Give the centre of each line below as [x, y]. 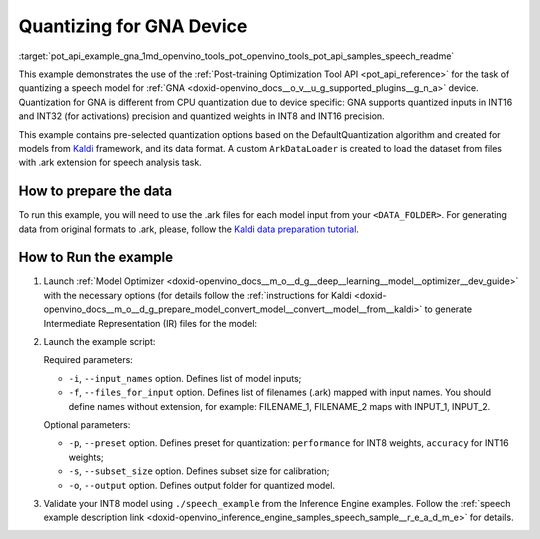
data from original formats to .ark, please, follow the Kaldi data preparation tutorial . [189, 229]
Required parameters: [88, 360]
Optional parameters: [87, 424]
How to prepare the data [95, 191]
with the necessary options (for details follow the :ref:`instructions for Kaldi [197, 295]
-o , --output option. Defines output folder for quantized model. [201, 485]
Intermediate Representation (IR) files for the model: [150, 323]
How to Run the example [96, 257]
